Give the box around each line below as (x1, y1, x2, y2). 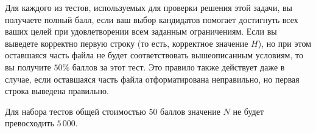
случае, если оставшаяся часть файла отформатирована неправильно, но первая (5, 72, 300, 85)
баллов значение (160, 104, 220, 117)
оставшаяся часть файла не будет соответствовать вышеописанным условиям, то (5, 49, 303, 61)
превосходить (5, 117, 54, 129)
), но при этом (258, 36, 312, 49)
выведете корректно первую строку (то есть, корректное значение (5, 36, 248, 49)
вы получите (5, 60, 51, 73)
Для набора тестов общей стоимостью (5, 104, 146, 117)
